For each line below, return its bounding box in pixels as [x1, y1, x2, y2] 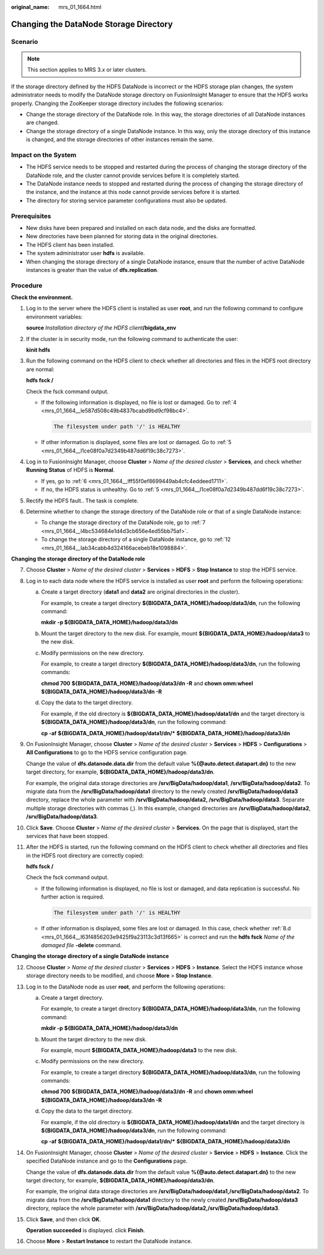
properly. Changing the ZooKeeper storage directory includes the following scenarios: [11, 100, 224, 107]
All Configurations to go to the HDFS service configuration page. [26, 749, 188, 756]
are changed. [26, 119, 59, 126]
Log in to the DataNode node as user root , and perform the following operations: [26, 983, 226, 990]
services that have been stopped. [26, 832, 109, 840]
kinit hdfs [26, 346, 50, 354]
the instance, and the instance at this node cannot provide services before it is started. [26, 188, 241, 196]
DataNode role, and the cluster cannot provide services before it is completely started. [26, 172, 240, 179]
